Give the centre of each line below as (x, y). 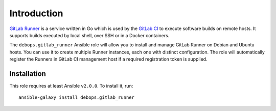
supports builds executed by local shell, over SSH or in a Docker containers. (89, 35)
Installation (28, 74)
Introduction (36, 13)
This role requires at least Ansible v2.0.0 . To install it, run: (71, 86)
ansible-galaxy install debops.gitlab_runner (77, 98)
